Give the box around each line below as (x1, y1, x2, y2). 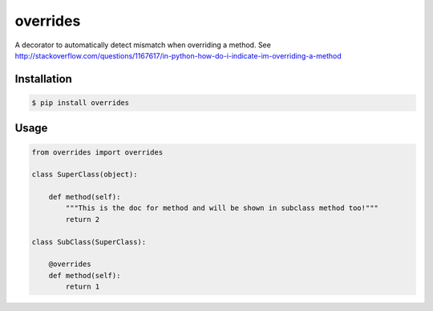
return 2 (65, 215, 100, 224)
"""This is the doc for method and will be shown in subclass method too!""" (65, 204, 378, 212)
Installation (14, 72, 72, 86)
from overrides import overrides (31, 147, 164, 156)
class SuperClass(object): (31, 170, 138, 180)
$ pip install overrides (31, 98, 130, 107)
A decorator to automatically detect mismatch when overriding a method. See (14, 40, 272, 50)
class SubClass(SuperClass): (31, 237, 147, 246)
